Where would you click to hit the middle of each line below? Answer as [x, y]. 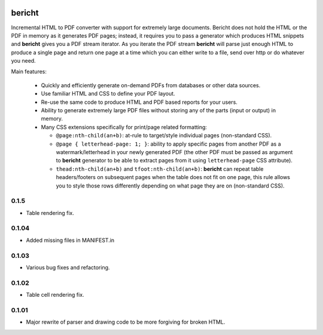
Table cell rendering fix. [55, 295]
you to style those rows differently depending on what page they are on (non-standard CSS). [170, 186]
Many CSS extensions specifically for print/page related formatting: [124, 127]
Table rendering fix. [50, 213]
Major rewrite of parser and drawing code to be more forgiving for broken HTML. [126, 322]
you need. [23, 61]
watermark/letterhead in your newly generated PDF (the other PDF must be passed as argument [174, 152]
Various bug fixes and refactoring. [68, 267]
